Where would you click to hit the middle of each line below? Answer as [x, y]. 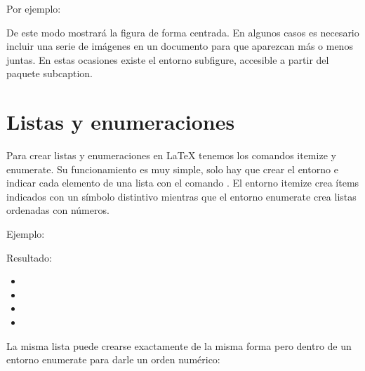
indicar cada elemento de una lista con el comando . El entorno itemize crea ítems [183, 183]
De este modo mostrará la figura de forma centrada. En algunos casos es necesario [183, 32]
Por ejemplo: [34, 8]
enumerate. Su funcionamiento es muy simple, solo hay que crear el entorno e [172, 169]
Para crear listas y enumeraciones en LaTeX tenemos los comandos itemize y [171, 155]
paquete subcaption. [49, 73]
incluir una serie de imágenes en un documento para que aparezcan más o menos [180, 46]
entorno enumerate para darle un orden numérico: [113, 359]
